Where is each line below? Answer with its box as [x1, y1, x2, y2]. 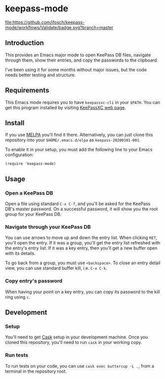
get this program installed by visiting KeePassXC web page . [5, 104, 126, 110]
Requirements [5, 86, 49, 95]
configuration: [5, 152, 33, 158]
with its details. [5, 250, 36, 256]
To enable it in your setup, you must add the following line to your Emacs [5, 146, 153, 153]
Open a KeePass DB [5, 189, 53, 196]
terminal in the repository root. [5, 368, 67, 374]
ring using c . [5, 294, 31, 300]
